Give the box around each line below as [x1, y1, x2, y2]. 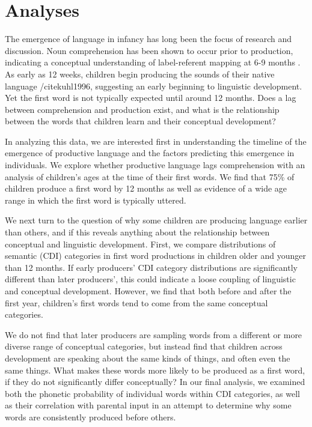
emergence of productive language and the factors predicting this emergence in [5, 147, 295, 159]
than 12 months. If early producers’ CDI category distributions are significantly [5, 261, 298, 273]
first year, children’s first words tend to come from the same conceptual [5, 296, 268, 309]
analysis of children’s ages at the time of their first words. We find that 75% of [5, 170, 295, 183]
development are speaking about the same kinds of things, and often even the [5, 351, 290, 364]
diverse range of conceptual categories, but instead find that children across [5, 340, 283, 353]
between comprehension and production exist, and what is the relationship [5, 103, 280, 115]
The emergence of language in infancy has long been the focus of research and [5, 32, 292, 45]
